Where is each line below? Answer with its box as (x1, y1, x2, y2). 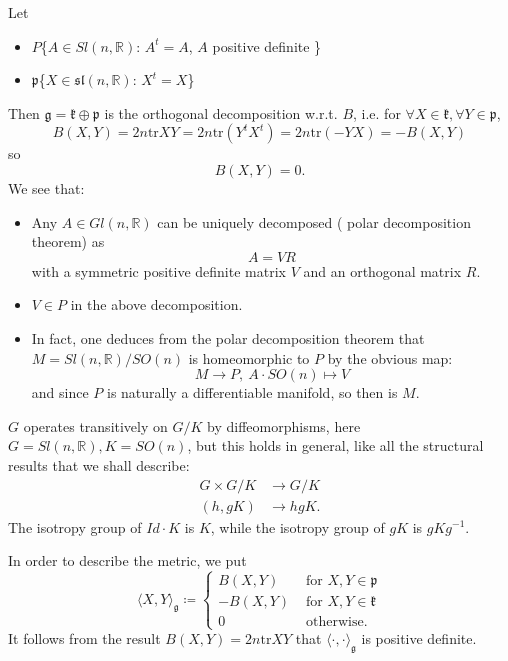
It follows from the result (8, 628, 161, 649)
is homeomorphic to (188, 347, 310, 368)
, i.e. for (353, 102, 401, 123)
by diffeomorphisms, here (207, 415, 361, 436)
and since (31, 382, 89, 403)
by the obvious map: (327, 347, 453, 368)
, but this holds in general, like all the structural (187, 435, 484, 456)
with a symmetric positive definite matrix (31, 260, 286, 281)
